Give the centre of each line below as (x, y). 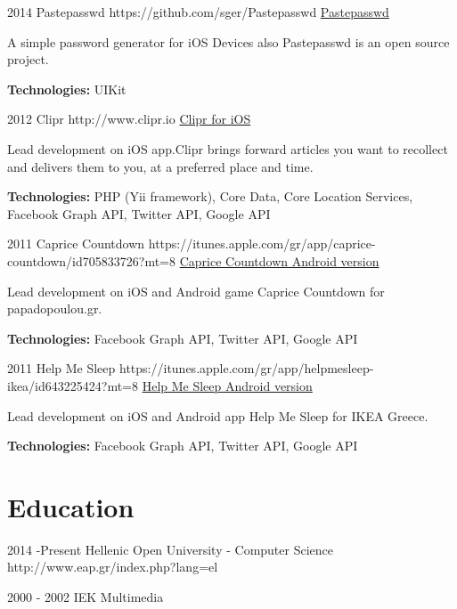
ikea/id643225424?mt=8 (73, 385)
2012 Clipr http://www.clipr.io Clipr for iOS (129, 119)
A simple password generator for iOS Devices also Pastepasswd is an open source (228, 41)
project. (28, 59)
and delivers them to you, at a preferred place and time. (160, 166)
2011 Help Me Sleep (61, 368)
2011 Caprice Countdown (76, 244)
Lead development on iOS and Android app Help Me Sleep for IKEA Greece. (218, 415)
